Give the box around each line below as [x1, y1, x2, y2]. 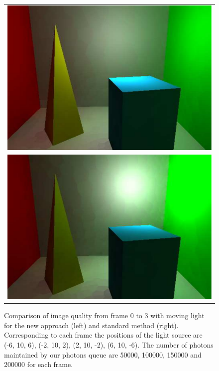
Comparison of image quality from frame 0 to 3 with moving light [4, 310, 205, 321]
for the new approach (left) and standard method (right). [4, 320, 179, 330]
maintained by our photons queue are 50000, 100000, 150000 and [4, 349, 202, 360]
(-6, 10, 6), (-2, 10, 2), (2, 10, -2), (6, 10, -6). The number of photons [4, 339, 214, 350]
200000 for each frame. [4, 359, 73, 370]
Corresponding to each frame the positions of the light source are [4, 330, 203, 340]
